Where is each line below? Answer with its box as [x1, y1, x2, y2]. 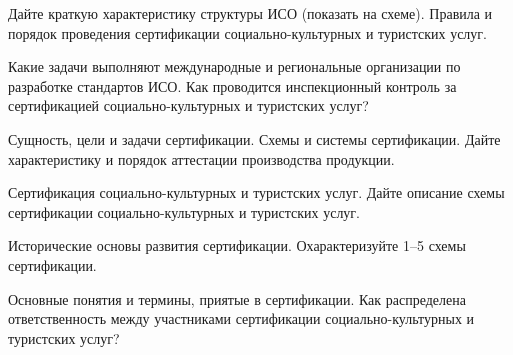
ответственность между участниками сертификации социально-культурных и [8, 308, 475, 329]
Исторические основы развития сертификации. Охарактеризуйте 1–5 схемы [8, 235, 466, 256]
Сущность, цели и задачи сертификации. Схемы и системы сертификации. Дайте [8, 128, 501, 149]
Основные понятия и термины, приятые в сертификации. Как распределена [8, 288, 466, 309]
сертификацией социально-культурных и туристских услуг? [8, 95, 369, 116]
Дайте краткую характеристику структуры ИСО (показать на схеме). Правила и [8, 3, 493, 23]
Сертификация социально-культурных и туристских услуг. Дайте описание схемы [8, 182, 505, 203]
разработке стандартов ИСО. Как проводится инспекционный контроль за [8, 75, 457, 96]
